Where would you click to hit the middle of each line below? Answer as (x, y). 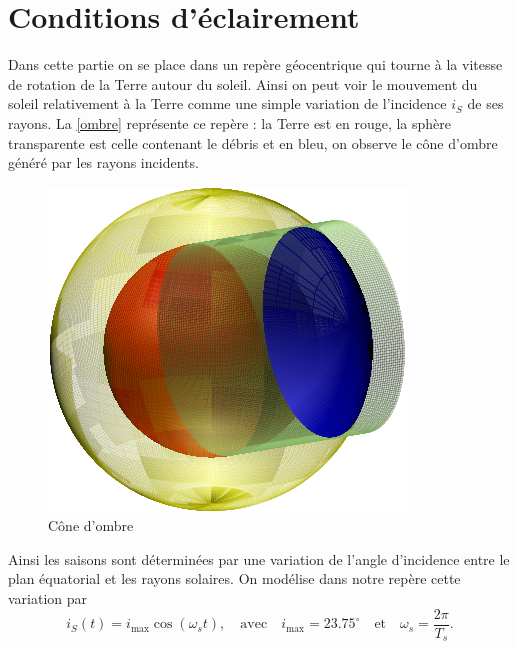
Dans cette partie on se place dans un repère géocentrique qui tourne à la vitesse (255, 64)
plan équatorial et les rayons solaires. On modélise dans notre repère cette (234, 578)
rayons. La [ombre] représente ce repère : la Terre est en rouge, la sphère (230, 122)
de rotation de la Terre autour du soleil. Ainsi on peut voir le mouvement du (243, 83)
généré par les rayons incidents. (103, 162)
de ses (485, 103)
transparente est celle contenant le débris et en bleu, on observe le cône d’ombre (253, 142)
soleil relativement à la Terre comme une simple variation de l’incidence (227, 103)
